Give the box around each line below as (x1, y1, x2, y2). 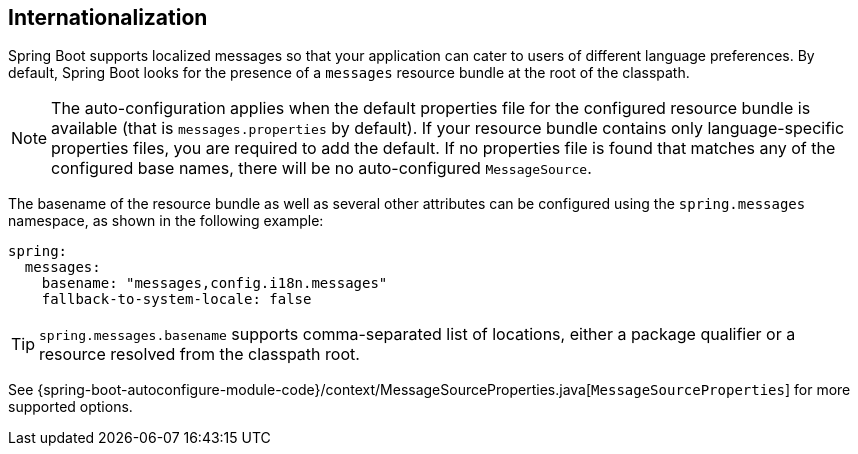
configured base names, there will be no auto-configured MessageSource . (51, 158, 592, 179)
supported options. (8, 398, 133, 416)
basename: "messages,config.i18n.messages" (41, 275, 388, 292)
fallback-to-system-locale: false (41, 291, 312, 308)
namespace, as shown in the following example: (8, 212, 324, 230)
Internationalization (8, 5, 208, 30)
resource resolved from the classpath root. (39, 344, 360, 365)
